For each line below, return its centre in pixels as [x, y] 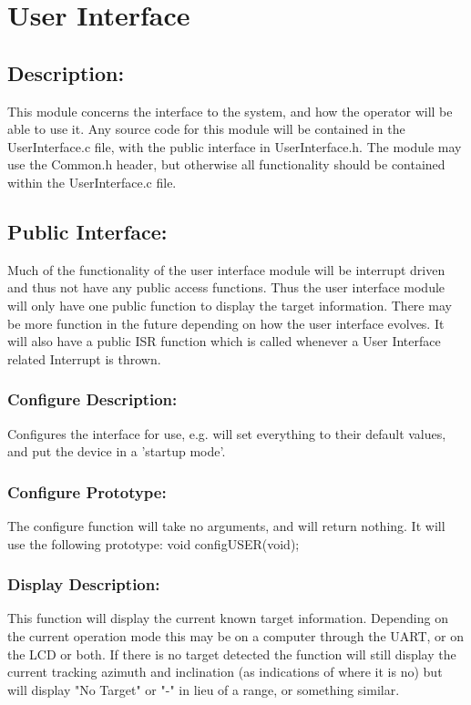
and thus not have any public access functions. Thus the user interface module [226, 287]
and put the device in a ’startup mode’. [117, 451]
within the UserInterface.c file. [92, 182]
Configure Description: [92, 399]
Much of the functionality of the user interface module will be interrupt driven [226, 269]
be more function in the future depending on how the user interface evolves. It [226, 323]
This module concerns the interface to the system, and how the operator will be [230, 111]
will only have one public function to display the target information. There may [230, 305]
